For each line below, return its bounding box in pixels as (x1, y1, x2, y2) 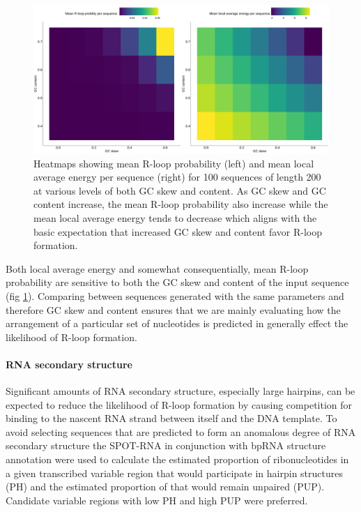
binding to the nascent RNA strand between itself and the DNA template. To (6, 411, 337, 426)
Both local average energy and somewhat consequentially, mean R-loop (6, 261, 309, 276)
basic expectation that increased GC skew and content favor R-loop (33, 224, 322, 239)
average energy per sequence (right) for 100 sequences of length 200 (33, 170, 321, 184)
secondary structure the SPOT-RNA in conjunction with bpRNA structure (6, 438, 326, 453)
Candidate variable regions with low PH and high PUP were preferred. (6, 492, 308, 507)
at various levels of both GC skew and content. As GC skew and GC (33, 183, 326, 197)
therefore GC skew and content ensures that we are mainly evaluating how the (6, 302, 341, 317)
